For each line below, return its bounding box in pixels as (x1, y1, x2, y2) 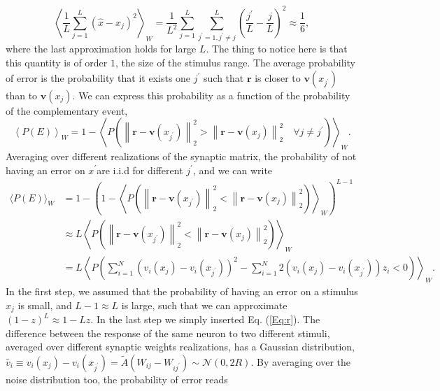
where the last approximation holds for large (6, 41, 197, 56)
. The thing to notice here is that (206, 41, 348, 56)
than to (6, 87, 38, 102)
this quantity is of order (6, 55, 108, 69)
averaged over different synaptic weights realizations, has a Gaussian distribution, (6, 339, 355, 354)
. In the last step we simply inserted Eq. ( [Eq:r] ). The (90, 312, 320, 327)
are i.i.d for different (97, 162, 183, 177)
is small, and (17, 297, 72, 312)
